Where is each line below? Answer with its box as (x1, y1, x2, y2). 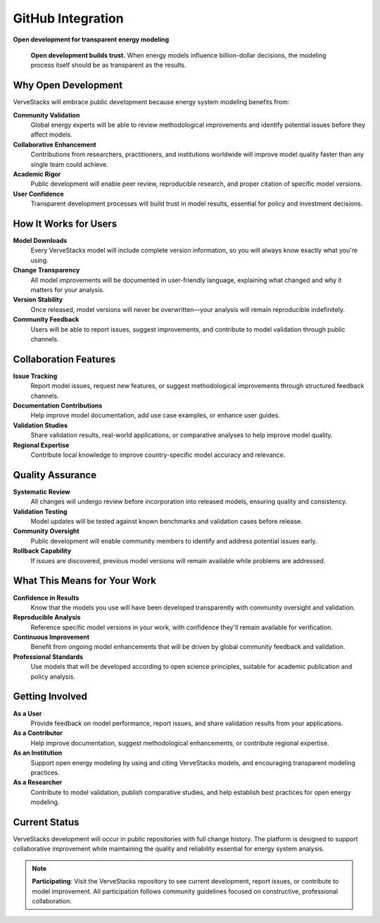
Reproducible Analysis (13, 613, 81, 622)
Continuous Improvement (13, 633, 90, 641)
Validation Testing (13, 507, 68, 515)
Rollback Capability (13, 546, 72, 555)
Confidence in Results (13, 594, 80, 602)
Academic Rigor (13, 170, 61, 178)
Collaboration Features (13, 353, 116, 365)
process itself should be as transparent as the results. (30, 61, 186, 70)
